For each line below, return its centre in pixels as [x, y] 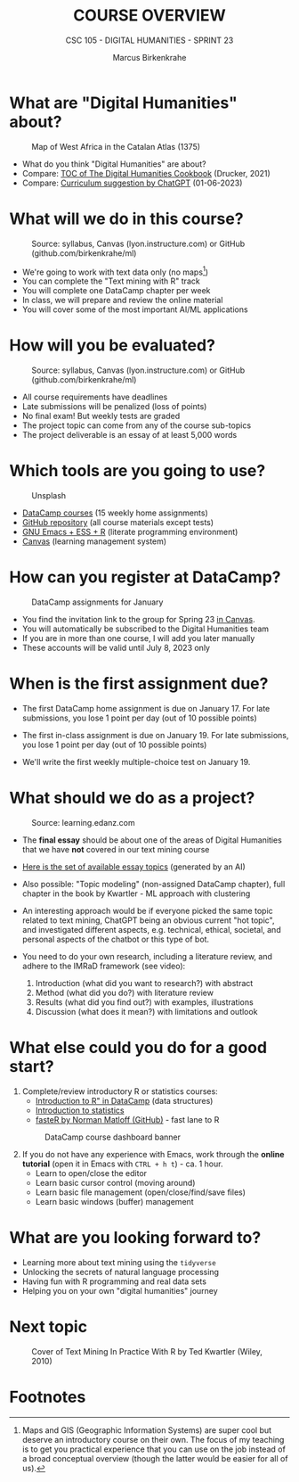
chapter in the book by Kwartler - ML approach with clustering [136, 893]
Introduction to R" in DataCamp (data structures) [124, 1100]
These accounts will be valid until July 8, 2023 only [116, 648]
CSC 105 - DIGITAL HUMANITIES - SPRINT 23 [149, 40]
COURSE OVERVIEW [149, 16]
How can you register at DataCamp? [145, 577]
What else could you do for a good [138, 1048]
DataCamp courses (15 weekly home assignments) [115, 513]
